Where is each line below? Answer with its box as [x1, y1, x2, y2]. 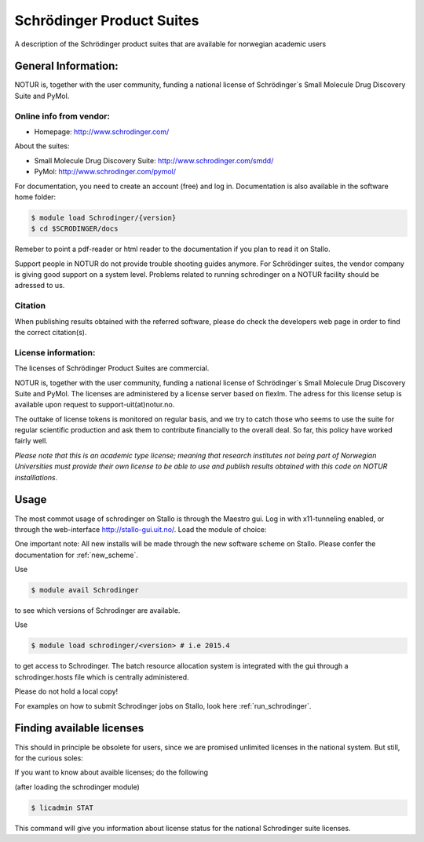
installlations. [14, 472, 58, 482]
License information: [14, 347, 96, 358]
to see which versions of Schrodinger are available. [14, 606, 181, 615]
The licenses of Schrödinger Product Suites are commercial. [14, 363, 210, 373]
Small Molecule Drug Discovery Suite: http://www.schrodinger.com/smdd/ [34, 155, 274, 165]
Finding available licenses [14, 722, 144, 735]
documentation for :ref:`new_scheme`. [14, 550, 139, 560]
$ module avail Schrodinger [31, 585, 139, 595]
